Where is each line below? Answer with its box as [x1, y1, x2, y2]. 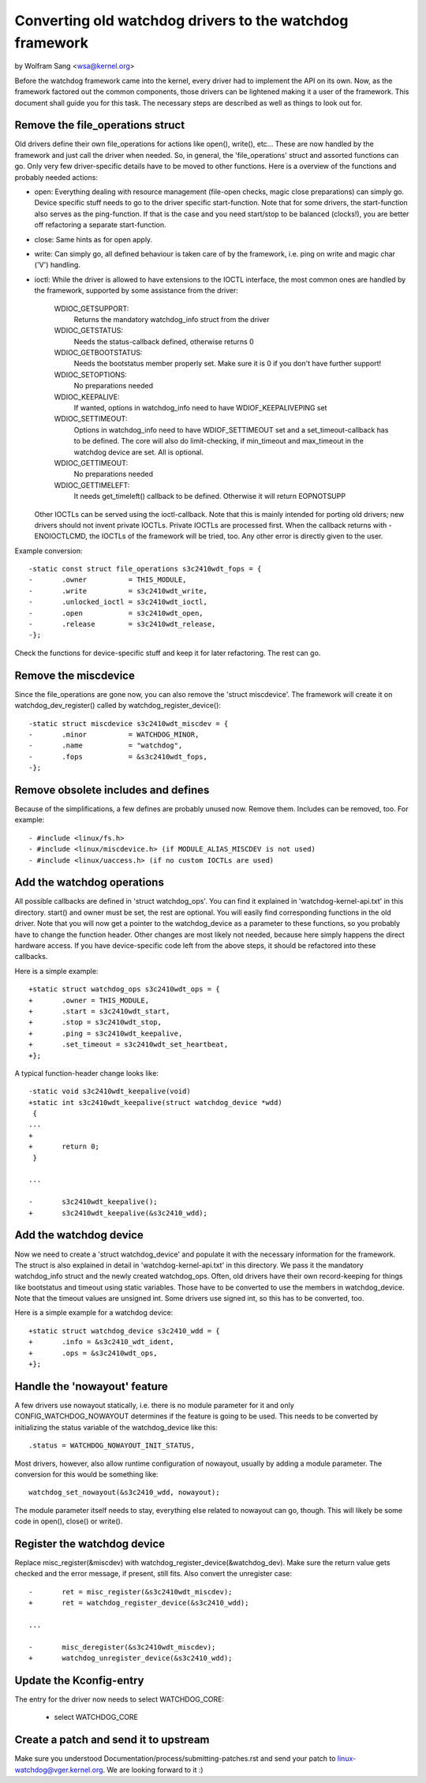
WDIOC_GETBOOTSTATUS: [54, 348, 143, 358]
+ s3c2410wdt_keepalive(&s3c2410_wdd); [28, 1208, 208, 1217]
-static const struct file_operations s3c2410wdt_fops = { [28, 564, 262, 574]
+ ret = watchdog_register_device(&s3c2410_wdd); [28, 1598, 249, 1608]
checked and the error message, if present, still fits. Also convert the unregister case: [14, 1569, 292, 1579]
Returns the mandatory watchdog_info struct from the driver [73, 314, 270, 324]
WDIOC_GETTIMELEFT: [54, 480, 130, 489]
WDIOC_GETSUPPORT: [54, 304, 129, 313]
